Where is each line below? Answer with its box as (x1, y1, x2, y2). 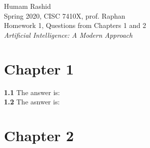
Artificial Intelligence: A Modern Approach (4, 29, 133, 40)
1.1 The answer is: (4, 87, 60, 97)
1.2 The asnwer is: (4, 97, 60, 107)
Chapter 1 (4, 58, 74, 78)
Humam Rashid (4, 1, 51, 11)
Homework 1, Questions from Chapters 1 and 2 (4, 20, 146, 30)
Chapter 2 (4, 125, 74, 145)
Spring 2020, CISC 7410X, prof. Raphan (4, 10, 125, 21)
